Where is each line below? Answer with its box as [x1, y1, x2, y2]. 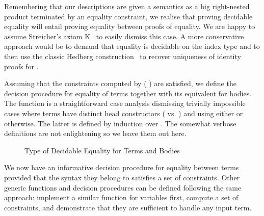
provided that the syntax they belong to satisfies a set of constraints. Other [4, 172, 240, 182]
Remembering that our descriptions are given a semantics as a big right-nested [4, 1, 250, 11]
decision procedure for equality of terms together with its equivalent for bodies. [4, 88, 252, 98]
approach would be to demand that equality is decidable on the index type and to [4, 41, 260, 51]
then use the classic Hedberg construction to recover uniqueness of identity [4, 50, 241, 61]
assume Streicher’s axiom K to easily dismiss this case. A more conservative [4, 31, 244, 41]
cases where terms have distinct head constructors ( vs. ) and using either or [4, 107, 243, 118]
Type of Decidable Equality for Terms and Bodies [24, 145, 180, 155]
